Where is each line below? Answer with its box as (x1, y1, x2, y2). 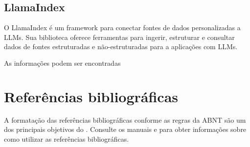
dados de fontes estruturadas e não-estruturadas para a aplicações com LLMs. (4, 41, 238, 52)
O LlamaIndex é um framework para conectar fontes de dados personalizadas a (4, 22, 241, 33)
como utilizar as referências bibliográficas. (4, 133, 129, 144)
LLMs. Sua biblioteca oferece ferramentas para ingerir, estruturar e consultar (4, 32, 235, 42)
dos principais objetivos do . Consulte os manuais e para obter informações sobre (4, 124, 247, 134)
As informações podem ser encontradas (4, 57, 121, 68)
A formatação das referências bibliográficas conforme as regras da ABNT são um (4, 114, 246, 125)
